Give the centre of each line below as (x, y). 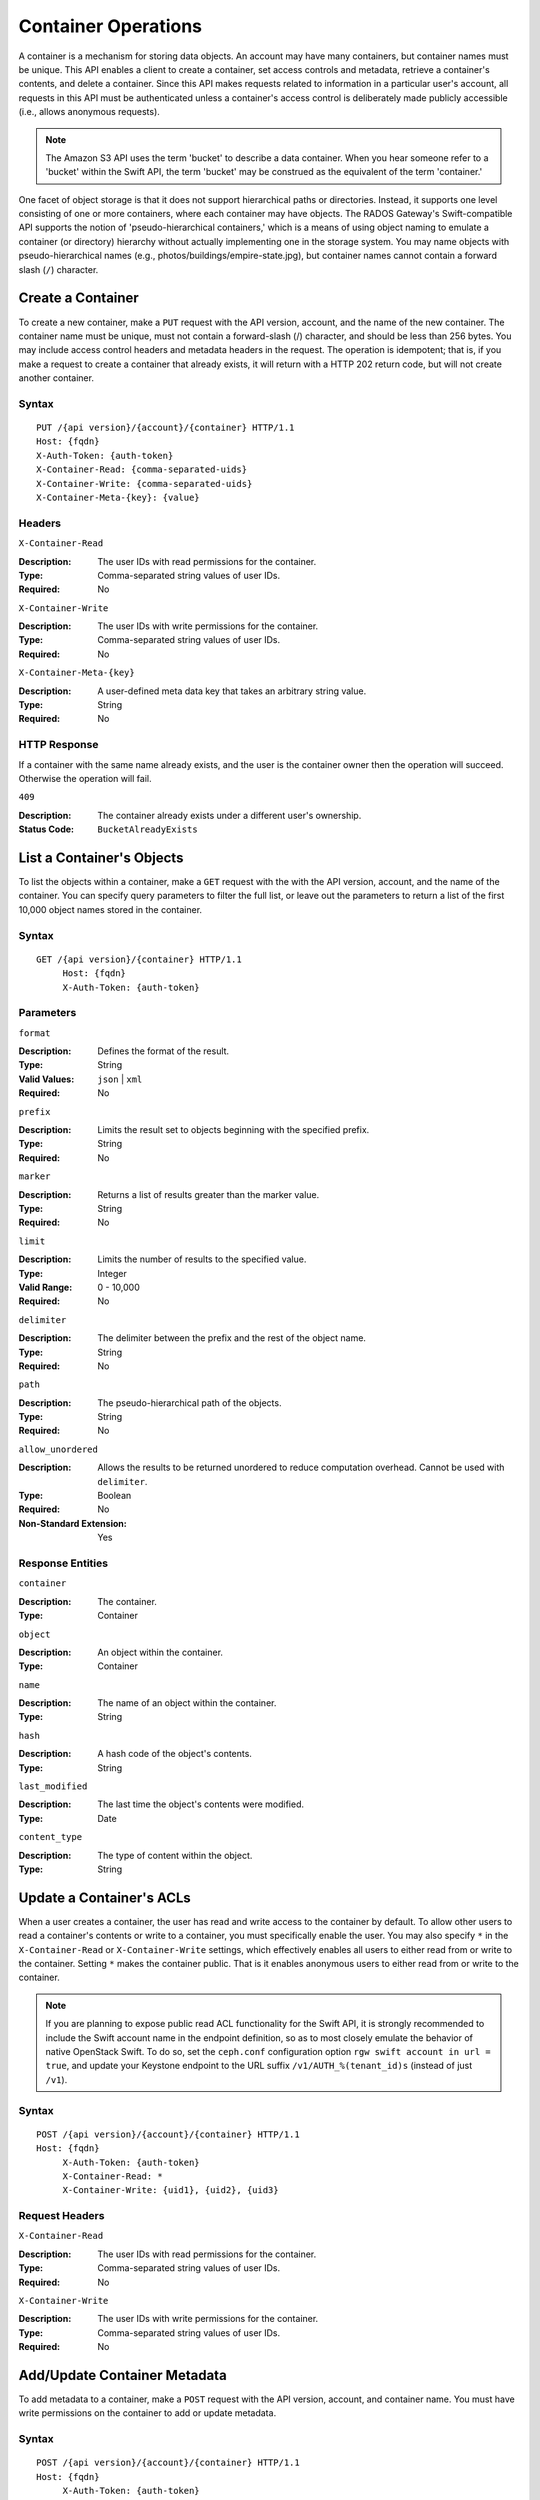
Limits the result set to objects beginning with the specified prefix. (233, 1130)
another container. (56, 378)
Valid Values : (46, 1079)
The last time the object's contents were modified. (201, 1804)
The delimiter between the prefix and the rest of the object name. (232, 1338)
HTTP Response (58, 745)
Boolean (114, 1496)
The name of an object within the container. (187, 1703)
